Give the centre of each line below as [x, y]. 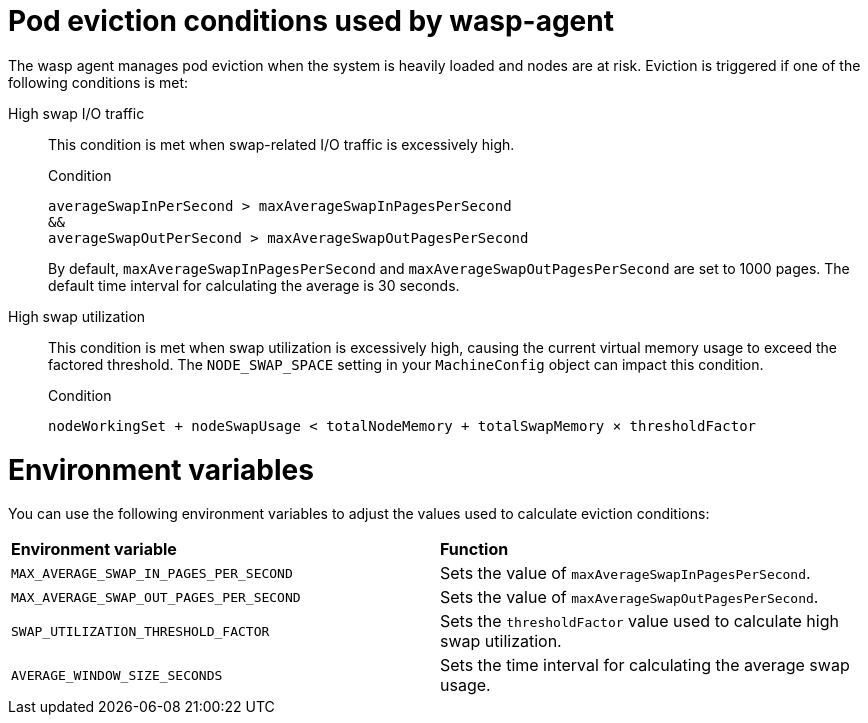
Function [474, 549]
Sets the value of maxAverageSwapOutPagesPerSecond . [629, 597]
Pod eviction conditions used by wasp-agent [311, 21]
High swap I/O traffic [76, 113]
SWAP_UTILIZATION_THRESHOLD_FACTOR [140, 631]
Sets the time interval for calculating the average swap [645, 665]
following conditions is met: [98, 82]
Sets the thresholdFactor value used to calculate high [639, 621]
